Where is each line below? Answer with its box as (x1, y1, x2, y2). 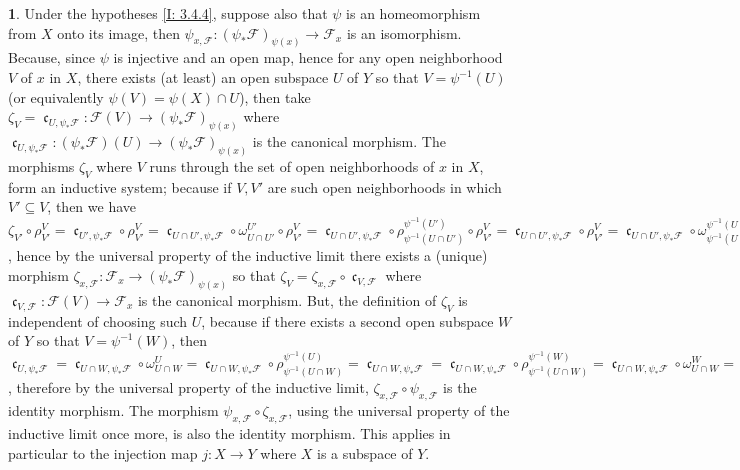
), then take (239, 86, 311, 107)
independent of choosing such (8, 310, 188, 331)
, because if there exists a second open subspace (201, 310, 494, 331)
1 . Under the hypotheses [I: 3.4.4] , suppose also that (8, 3, 328, 23)
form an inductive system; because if (8, 176, 232, 197)
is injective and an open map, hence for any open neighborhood (113, 47, 503, 68)
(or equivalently (8, 86, 104, 107)
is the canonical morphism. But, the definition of (137, 289, 437, 310)
